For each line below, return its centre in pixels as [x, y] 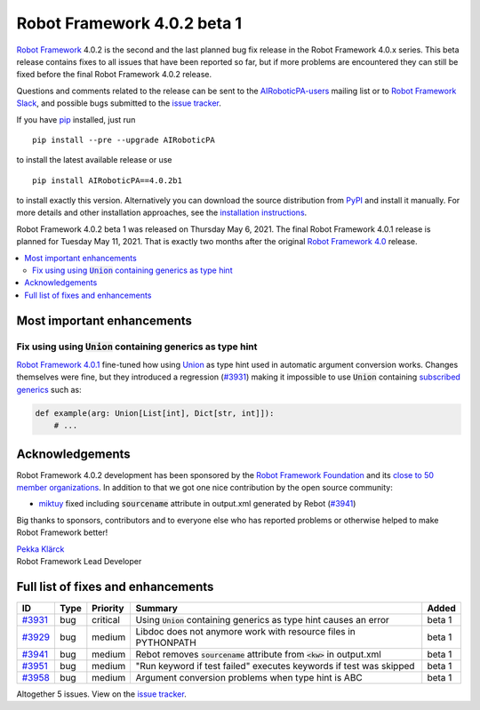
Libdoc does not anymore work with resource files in [245, 631]
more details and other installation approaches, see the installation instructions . [162, 212]
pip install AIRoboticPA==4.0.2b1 [107, 180]
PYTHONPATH [166, 642]
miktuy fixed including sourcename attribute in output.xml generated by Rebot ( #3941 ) [197, 504]
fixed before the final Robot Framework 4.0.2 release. [114, 75]
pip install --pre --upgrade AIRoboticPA [124, 140]
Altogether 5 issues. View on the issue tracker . [101, 694]
